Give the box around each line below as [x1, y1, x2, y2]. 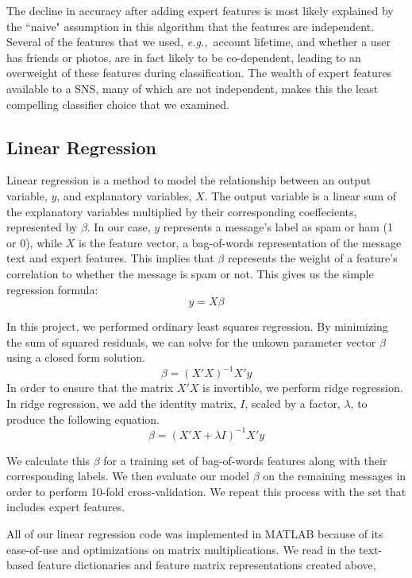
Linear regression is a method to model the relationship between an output [6, 172, 372, 188]
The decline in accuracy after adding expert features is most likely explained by [6, 2, 394, 18]
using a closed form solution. [6, 349, 145, 366]
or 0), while [6, 234, 63, 250]
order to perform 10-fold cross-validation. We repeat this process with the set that [6, 483, 406, 499]
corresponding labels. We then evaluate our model [6, 467, 249, 484]
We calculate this [6, 452, 90, 468]
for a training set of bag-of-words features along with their [103, 452, 387, 468]
